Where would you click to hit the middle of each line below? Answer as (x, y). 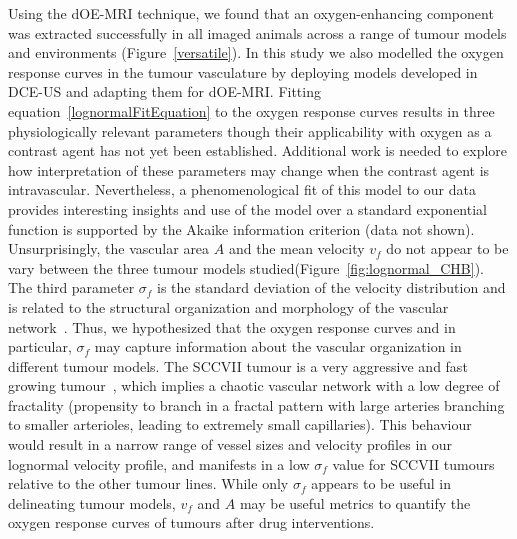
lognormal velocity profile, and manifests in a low (159, 463)
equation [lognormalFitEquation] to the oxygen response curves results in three (251, 110)
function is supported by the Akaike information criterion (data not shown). (241, 228)
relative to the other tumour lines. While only (148, 483)
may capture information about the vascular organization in (278, 346)
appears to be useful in (381, 483)
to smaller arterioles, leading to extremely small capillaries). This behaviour (240, 424)
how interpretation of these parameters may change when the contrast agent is (249, 169)
